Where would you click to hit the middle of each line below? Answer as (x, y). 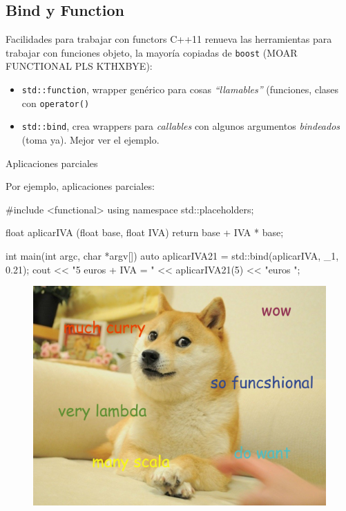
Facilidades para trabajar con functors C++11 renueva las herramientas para (169, 39)
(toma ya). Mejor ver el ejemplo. (90, 140)
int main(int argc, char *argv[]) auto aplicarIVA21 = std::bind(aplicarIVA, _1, (172, 255)
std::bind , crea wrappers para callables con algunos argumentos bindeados (181, 126)
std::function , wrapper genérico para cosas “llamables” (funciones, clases (180, 89)
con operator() (56, 103)
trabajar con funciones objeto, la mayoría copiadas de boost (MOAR (152, 52)
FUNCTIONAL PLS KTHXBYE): (79, 66)
